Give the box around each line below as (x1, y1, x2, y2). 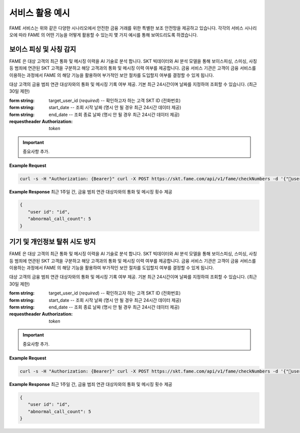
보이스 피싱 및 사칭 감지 (9, 45, 76, 53)
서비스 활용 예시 (9, 7, 70, 18)
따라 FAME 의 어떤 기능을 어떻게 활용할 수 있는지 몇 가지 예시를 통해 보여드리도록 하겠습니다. (18, 31, 198, 37)
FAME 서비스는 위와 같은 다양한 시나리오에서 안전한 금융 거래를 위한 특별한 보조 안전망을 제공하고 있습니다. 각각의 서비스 (9, 25, 243, 31)
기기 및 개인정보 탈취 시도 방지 (9, 237, 96, 246)
